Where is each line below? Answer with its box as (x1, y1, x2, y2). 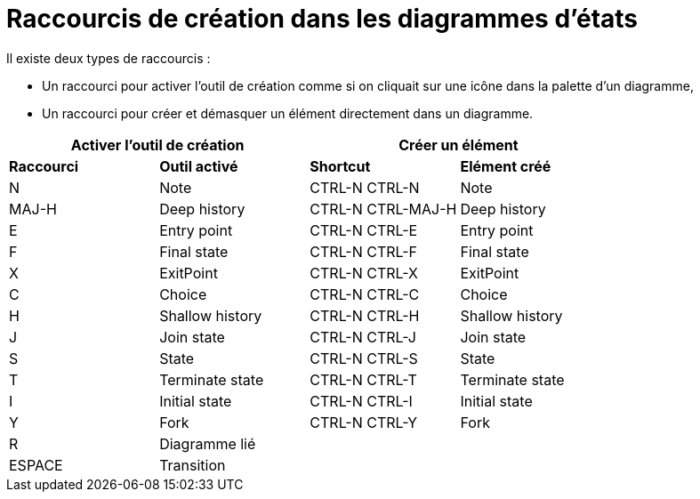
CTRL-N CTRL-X (310, 263, 418, 282)
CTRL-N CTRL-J (310, 327, 416, 346)
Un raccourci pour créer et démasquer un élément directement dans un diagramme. (42, 105, 534, 121)
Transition (159, 455, 226, 474)
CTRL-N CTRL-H (310, 306, 420, 325)
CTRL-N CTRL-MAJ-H (310, 199, 457, 218)
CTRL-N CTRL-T (310, 370, 417, 389)
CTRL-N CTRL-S (310, 349, 418, 367)
